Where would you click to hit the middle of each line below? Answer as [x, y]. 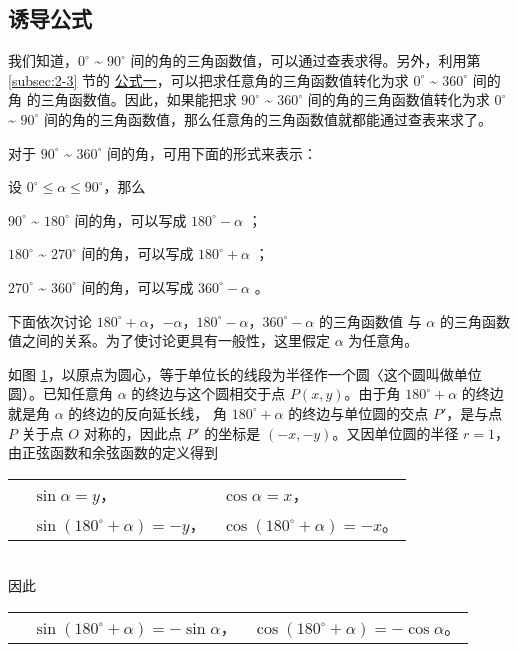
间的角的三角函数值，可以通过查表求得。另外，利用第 [305, 60]
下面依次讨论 [50, 320]
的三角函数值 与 [370, 320]
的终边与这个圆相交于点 [208, 393]
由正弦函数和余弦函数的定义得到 [113, 452]
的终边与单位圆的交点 [358, 412]
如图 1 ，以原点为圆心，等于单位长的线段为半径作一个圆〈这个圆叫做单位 [245, 373]
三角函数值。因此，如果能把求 [138, 99]
